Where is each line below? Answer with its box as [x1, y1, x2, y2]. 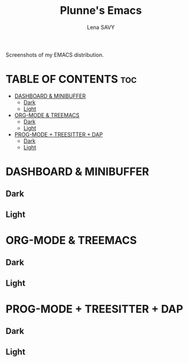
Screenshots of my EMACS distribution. [5, 51, 104, 58]
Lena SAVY [86, 24, 115, 31]
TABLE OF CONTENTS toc [5, 72, 137, 86]
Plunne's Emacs [59, 4, 143, 18]
